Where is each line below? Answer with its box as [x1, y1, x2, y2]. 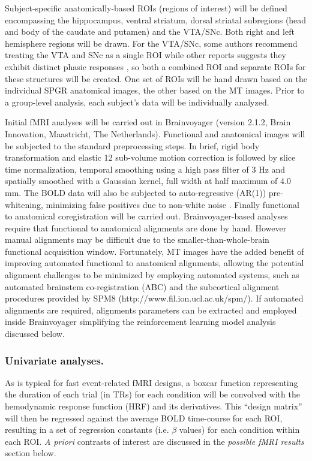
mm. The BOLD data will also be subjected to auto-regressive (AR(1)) [5, 186, 266, 198]
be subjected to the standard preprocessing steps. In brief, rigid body [5, 139, 260, 152]
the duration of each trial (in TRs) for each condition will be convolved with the [5, 388, 300, 400]
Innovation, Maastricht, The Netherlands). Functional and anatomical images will [5, 127, 305, 140]
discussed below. [5, 327, 65, 340]
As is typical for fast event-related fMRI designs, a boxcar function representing [5, 376, 298, 388]
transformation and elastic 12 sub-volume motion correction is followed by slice [5, 151, 296, 164]
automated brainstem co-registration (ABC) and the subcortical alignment [5, 280, 280, 293]
